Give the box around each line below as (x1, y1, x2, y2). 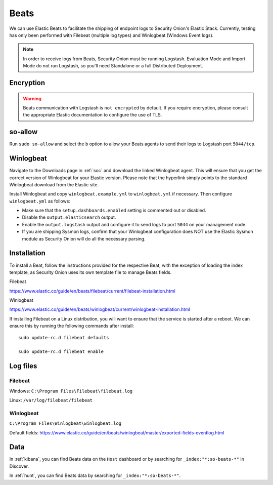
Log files (9, 362, 37, 371)
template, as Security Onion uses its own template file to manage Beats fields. (9, 269, 172, 275)
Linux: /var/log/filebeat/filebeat (9, 397, 93, 403)
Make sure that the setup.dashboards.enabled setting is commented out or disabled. (22, 208, 207, 214)
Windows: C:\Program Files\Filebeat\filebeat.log (9, 388, 133, 394)
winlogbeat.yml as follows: (9, 198, 71, 204)
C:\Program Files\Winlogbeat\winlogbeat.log (9, 421, 122, 426)
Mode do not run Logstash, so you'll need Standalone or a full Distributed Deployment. (23, 63, 203, 69)
